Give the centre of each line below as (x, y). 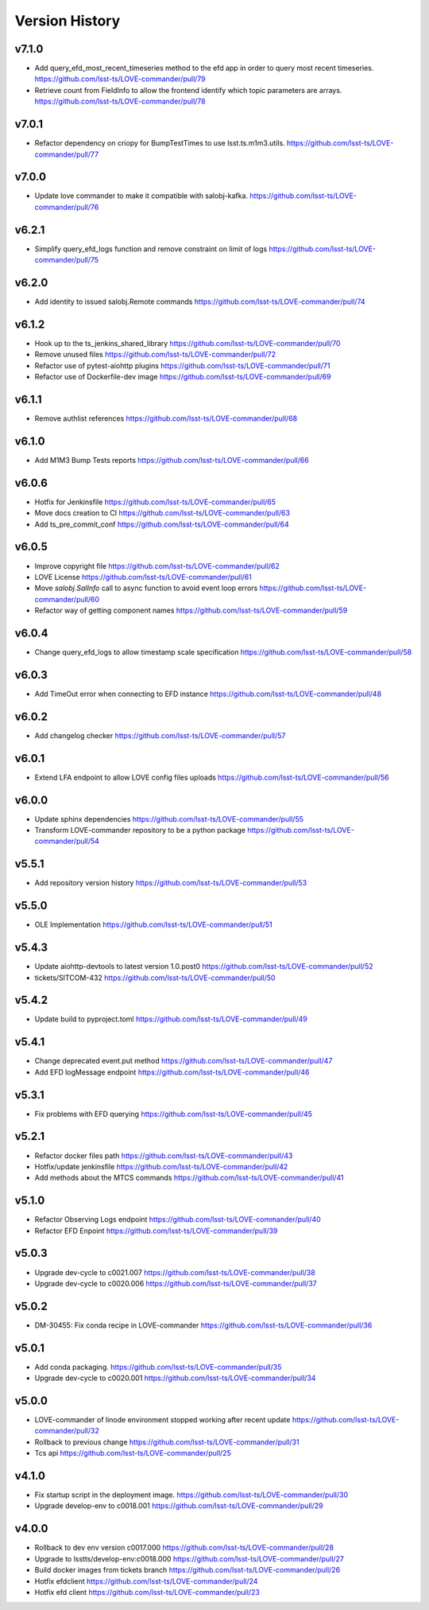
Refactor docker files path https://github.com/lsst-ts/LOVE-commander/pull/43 (164, 1155)
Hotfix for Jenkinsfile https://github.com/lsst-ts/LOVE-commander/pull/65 (155, 502)
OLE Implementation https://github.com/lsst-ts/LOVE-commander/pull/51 (154, 925)
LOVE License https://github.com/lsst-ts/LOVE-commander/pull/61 (143, 577)
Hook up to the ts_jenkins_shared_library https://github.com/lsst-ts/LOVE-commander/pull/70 (187, 343)
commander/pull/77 (67, 154)
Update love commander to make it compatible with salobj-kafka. (141, 196)
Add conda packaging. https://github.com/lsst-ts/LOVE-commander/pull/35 (158, 1367)
